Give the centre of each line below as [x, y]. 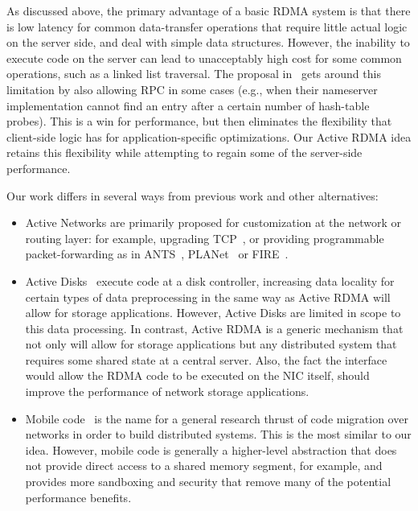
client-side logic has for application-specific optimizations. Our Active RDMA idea [209, 136]
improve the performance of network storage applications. [167, 391]
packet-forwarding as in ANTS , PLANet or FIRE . [157, 254]
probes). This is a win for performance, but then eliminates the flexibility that [199, 121]
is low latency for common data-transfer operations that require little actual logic [207, 26]
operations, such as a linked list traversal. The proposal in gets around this [194, 74]
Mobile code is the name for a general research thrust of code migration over [217, 418]
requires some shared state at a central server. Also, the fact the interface [206, 359]
